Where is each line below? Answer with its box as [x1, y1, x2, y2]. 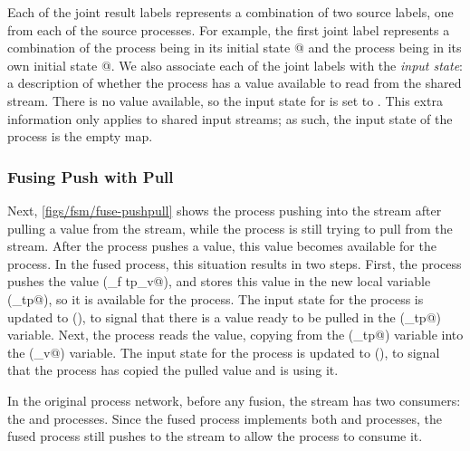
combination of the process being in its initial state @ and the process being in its [7, 38, 462, 57]
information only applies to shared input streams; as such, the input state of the [7, 109, 453, 128]
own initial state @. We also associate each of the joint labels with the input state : [7, 55, 463, 74]
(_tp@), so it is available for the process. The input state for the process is [7, 289, 424, 308]
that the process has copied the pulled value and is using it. [7, 360, 339, 379]
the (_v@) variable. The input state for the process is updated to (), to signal [7, 342, 440, 361]
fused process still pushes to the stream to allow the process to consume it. [7, 427, 423, 446]
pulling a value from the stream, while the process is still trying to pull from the [7, 218, 453, 237]
